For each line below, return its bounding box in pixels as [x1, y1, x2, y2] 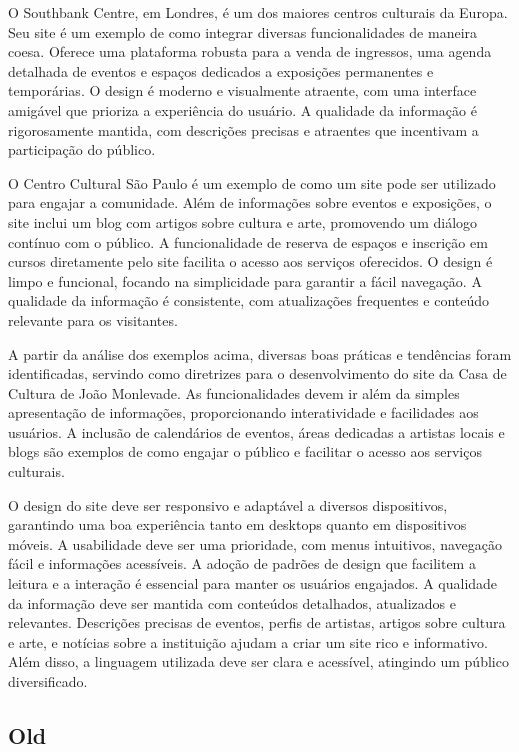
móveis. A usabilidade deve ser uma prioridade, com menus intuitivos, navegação [8, 533, 502, 554]
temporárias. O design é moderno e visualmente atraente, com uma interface [8, 80, 477, 101]
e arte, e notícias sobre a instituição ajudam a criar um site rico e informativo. [8, 631, 489, 652]
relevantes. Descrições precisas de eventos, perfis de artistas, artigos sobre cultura [8, 612, 506, 633]
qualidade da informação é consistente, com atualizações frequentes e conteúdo [8, 290, 490, 311]
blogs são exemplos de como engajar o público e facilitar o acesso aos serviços [8, 441, 482, 462]
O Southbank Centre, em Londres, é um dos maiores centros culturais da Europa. [8, 2, 508, 22]
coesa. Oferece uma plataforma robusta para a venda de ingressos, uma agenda [8, 41, 492, 62]
